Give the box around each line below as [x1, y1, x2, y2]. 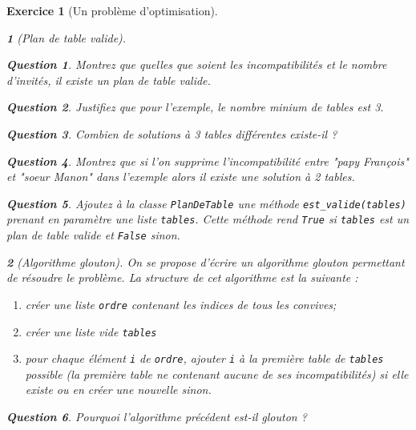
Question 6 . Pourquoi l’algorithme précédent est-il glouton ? [6, 408, 307, 425]
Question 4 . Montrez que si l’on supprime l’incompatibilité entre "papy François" [6, 152, 409, 169]
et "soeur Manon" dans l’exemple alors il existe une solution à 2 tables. [6, 168, 355, 185]
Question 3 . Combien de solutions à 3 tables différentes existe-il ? [6, 125, 337, 142]
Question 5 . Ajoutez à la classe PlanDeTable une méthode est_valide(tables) [6, 195, 406, 211]
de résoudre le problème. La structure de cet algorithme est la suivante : [6, 269, 358, 286]
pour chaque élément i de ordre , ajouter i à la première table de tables [25, 350, 384, 367]
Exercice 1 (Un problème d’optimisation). [6, 2, 218, 18]
